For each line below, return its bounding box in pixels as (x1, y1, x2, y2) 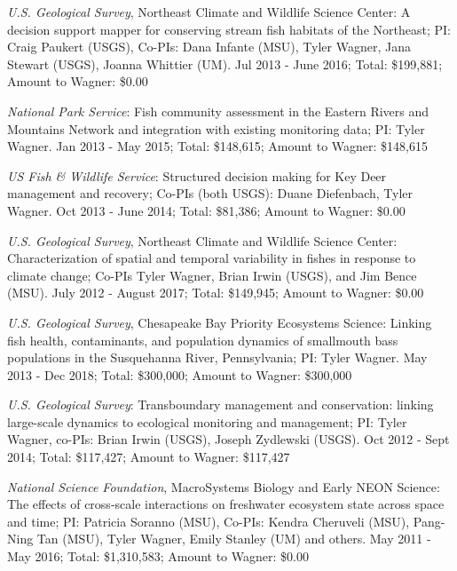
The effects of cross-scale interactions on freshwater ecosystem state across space (7, 495, 445, 513)
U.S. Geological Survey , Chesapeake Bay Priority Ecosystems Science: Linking (7, 313, 432, 331)
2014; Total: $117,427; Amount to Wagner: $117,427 (7, 448, 290, 466)
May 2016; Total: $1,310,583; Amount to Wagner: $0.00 (7, 547, 309, 566)
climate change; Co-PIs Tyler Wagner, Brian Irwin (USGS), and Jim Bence (7, 266, 417, 284)
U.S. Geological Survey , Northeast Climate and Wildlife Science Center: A (7, 3, 411, 20)
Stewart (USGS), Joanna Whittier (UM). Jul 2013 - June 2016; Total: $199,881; (7, 54, 443, 73)
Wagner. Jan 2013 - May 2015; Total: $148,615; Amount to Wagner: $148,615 (7, 137, 428, 155)
